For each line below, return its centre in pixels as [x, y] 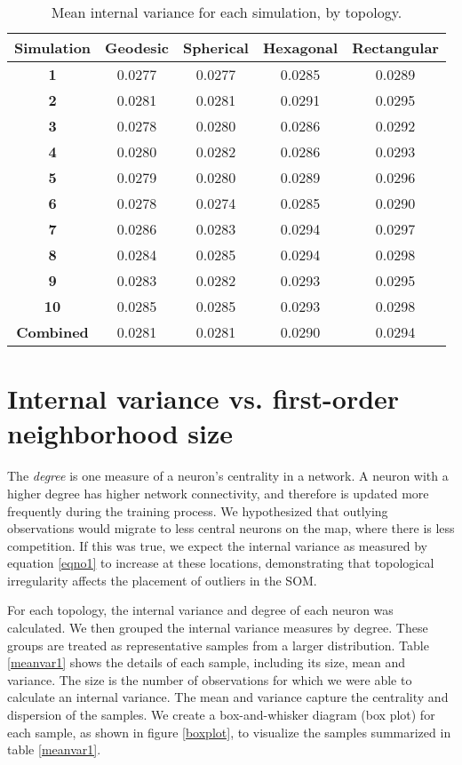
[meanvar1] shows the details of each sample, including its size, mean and [207, 662]
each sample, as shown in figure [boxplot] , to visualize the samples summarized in [229, 732]
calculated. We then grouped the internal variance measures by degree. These [218, 628]
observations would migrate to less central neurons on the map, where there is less [231, 528]
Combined [52, 332]
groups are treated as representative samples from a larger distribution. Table [218, 645]
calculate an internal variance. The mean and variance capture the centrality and [228, 697]
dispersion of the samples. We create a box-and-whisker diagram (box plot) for [221, 715]
